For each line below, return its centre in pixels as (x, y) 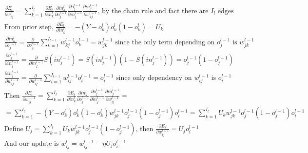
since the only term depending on (165, 42)
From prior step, (29, 27)
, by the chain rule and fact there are (153, 11)
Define (14, 129)
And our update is (31, 143)
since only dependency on (154, 78)
